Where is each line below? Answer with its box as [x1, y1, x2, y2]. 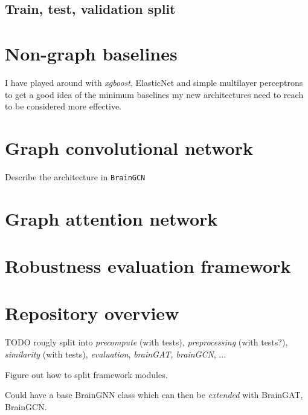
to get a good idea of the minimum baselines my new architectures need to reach [5, 88, 304, 100]
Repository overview [5, 301, 179, 325]
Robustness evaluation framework [5, 253, 291, 278]
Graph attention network [5, 206, 218, 230]
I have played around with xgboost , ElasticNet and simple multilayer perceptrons [5, 76, 303, 88]
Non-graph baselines [5, 41, 178, 65]
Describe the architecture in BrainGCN [5, 170, 146, 183]
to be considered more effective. [5, 100, 122, 113]
